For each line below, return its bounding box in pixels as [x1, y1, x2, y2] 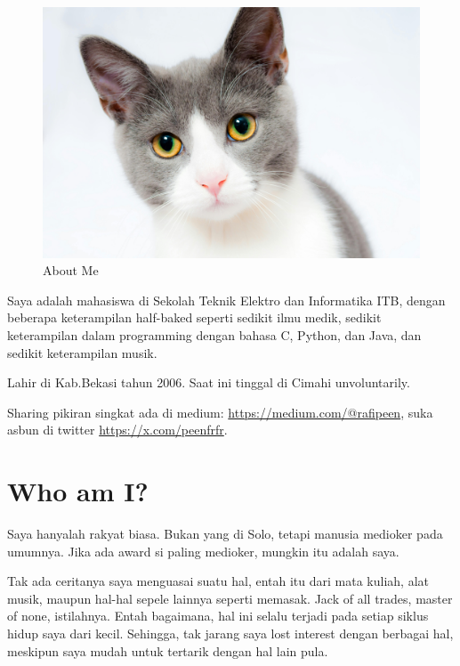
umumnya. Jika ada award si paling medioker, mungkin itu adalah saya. [7, 541, 399, 560]
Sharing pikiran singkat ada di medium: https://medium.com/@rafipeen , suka [7, 402, 433, 421]
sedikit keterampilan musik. [7, 343, 157, 361]
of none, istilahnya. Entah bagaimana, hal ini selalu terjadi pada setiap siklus [7, 606, 429, 625]
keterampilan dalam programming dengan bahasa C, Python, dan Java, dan [7, 325, 422, 344]
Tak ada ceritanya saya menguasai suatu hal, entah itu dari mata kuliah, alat [7, 572, 429, 590]
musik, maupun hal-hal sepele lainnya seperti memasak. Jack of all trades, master [7, 589, 453, 607]
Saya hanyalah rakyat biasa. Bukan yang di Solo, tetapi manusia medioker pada [7, 524, 443, 543]
